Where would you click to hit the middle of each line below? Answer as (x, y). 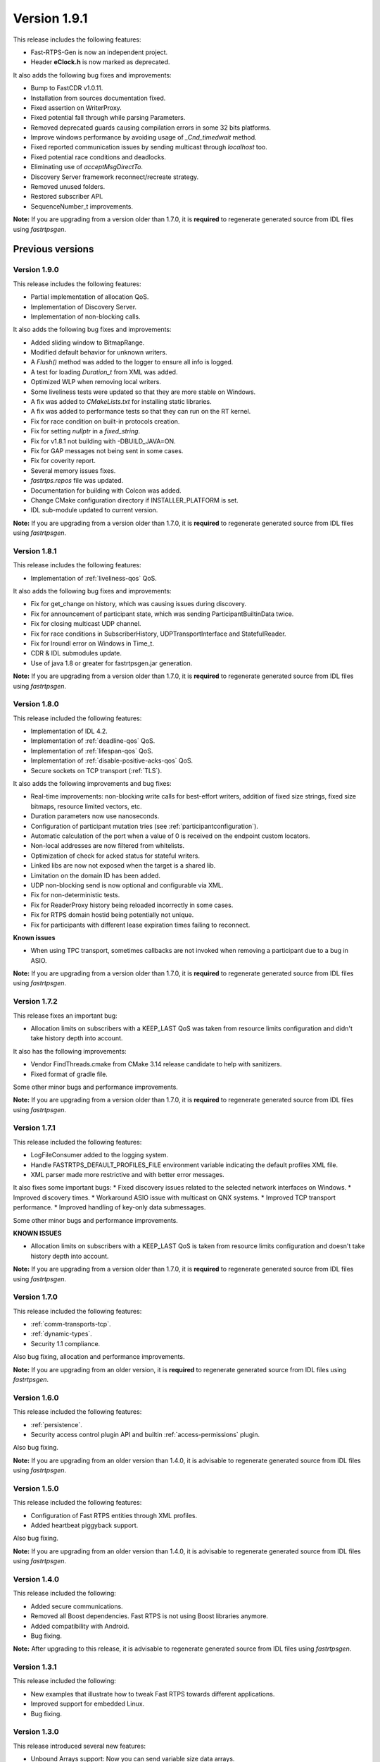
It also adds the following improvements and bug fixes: (92, 784)
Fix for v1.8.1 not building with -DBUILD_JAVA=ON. (103, 441)
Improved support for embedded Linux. (88, 1704)
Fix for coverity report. (63, 461)
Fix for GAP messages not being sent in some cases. (107, 450)
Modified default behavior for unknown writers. (99, 352)
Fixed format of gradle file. (69, 1074)
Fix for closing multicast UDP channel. (86, 624)
